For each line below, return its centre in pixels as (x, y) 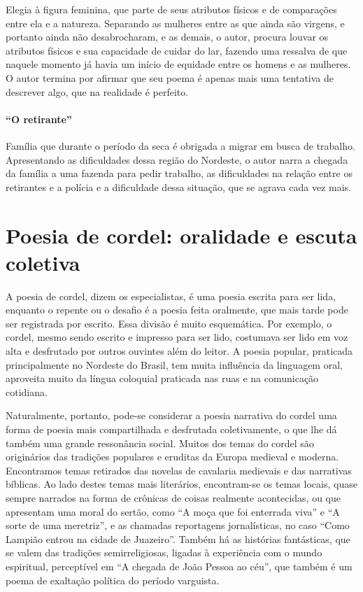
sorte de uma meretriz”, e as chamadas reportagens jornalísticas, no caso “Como (178, 525)
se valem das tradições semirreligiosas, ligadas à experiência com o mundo (164, 552)
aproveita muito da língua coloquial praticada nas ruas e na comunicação (162, 378)
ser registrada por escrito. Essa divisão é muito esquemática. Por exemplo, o (169, 323)
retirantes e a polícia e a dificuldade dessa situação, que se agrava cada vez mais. (179, 186)
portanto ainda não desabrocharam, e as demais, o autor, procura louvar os (167, 37)
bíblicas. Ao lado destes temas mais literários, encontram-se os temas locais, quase (181, 484)
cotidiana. (27, 392)
